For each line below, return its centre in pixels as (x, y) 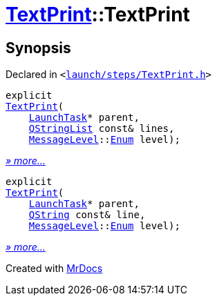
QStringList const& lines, (102, 129)
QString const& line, (87, 215)
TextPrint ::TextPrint (98, 14)
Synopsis (38, 48)
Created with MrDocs (54, 269)
